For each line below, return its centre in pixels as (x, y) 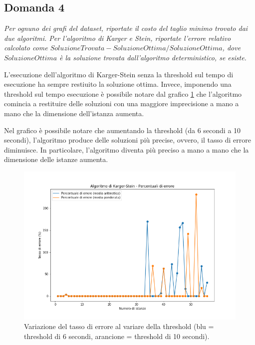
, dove (232, 48)
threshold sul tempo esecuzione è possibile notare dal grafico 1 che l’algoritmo (123, 93)
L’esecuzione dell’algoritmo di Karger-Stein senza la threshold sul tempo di (119, 74)
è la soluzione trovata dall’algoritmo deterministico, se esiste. (153, 57)
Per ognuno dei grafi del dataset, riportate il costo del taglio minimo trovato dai (126, 28)
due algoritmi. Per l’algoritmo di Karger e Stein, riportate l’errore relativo (118, 38)
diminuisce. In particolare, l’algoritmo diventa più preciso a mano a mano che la (127, 149)
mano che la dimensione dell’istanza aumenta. (74, 113)
